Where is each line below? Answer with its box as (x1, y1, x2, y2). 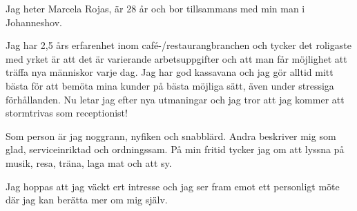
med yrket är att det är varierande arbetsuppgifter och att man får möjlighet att (6, 51, 347, 66)
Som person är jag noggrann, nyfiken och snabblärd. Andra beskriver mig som (6, 128, 336, 143)
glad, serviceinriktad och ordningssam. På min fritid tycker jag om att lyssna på (6, 142, 345, 157)
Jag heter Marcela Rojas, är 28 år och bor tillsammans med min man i (6, 1, 305, 15)
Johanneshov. (6, 14, 62, 29)
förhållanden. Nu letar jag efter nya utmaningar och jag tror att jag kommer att (6, 92, 345, 106)
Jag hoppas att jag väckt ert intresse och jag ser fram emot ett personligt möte (6, 179, 340, 193)
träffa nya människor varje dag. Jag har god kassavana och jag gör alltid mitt (6, 65, 334, 79)
